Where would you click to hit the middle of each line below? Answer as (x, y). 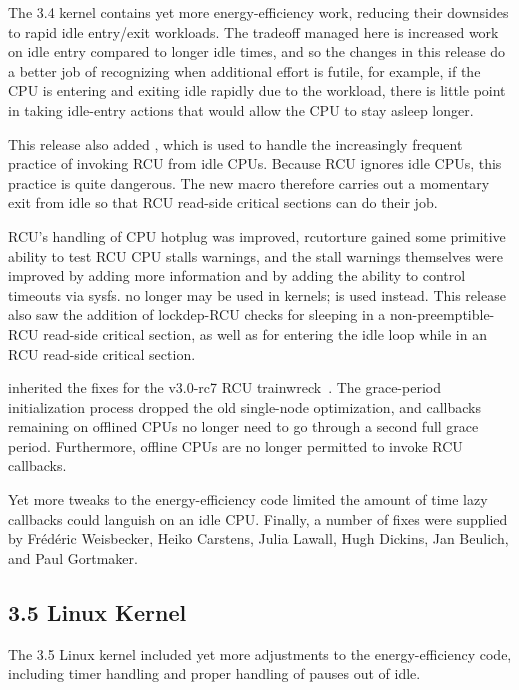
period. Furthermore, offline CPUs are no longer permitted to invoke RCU (235, 445)
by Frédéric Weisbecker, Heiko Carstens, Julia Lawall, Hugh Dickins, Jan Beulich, (258, 538)
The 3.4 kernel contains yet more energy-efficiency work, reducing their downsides (258, 12)
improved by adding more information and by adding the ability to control (237, 275)
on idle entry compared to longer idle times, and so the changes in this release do (257, 51)
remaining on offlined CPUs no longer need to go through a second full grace (243, 426)
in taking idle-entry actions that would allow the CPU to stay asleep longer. (241, 109)
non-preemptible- (442, 314)
